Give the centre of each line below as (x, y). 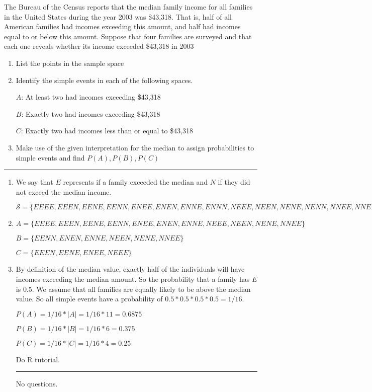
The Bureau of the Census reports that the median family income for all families (128, 7)
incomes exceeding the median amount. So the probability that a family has (133, 279)
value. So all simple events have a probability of (89, 299)
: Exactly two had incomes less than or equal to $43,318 (107, 131)
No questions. (37, 384)
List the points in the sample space (70, 63)
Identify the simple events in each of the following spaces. (104, 80)
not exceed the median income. (64, 191)
